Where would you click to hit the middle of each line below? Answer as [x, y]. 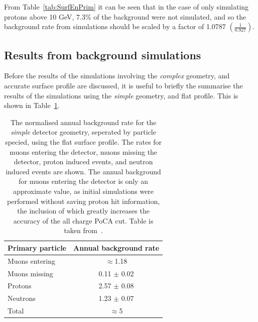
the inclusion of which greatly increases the [83, 211]
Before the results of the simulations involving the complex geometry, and [117, 76]
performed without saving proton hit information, [84, 201]
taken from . [83, 230]
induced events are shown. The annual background [83, 171]
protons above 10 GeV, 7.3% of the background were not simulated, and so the [125, 16]
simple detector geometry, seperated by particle [83, 132]
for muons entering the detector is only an [83, 181]
